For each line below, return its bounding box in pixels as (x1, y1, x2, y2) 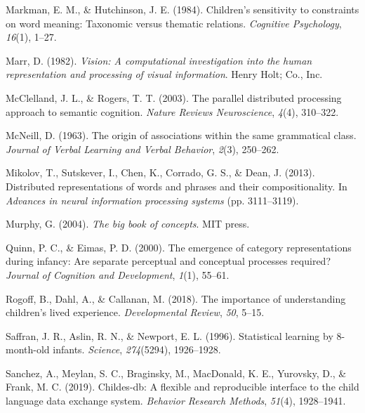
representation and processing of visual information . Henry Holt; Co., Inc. (6, 67, 323, 81)
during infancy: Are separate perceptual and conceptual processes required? (6, 254, 331, 268)
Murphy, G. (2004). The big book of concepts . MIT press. (6, 216, 250, 231)
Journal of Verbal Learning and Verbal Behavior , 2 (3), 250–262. (6, 141, 279, 156)
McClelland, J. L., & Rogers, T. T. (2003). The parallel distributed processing (6, 90, 342, 105)
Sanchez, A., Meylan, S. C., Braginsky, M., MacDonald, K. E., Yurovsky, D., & (6, 365, 347, 380)
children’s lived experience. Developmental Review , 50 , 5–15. (6, 305, 265, 320)
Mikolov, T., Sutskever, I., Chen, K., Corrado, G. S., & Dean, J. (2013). (6, 165, 315, 180)
